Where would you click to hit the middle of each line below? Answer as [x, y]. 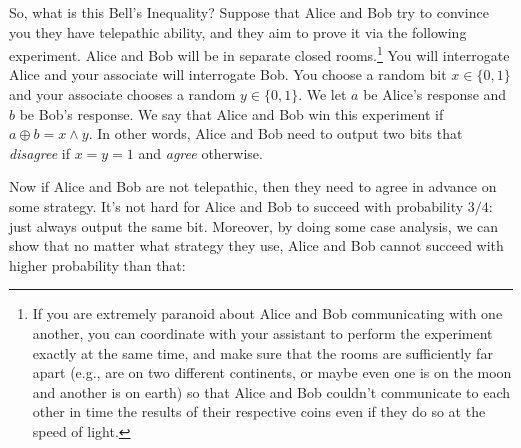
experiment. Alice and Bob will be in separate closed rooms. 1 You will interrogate [259, 53]
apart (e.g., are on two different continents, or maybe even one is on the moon [272, 372]
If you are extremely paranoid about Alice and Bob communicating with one [267, 313]
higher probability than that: [97, 264]
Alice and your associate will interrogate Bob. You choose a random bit [228, 74]
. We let [322, 94]
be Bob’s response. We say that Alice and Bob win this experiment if [231, 113]
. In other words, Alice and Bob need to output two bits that [275, 133]
